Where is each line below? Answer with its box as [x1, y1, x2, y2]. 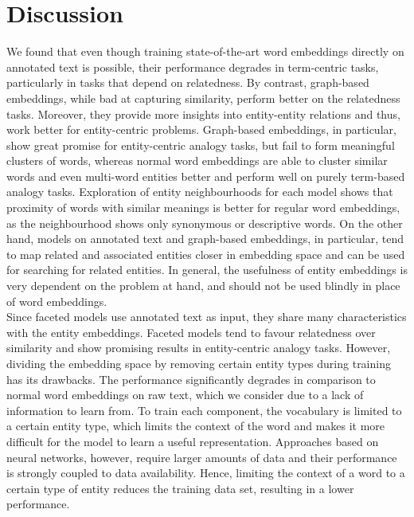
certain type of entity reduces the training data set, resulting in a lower [6, 480, 354, 496]
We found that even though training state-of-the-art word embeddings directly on [6, 43, 404, 60]
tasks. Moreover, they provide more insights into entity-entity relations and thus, [6, 105, 400, 122]
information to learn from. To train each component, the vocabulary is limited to [6, 401, 402, 418]
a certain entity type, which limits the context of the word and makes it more [6, 417, 385, 434]
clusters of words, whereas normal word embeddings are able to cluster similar [6, 152, 388, 169]
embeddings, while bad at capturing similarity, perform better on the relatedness [6, 89, 400, 106]
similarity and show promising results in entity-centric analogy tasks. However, [6, 339, 391, 356]
